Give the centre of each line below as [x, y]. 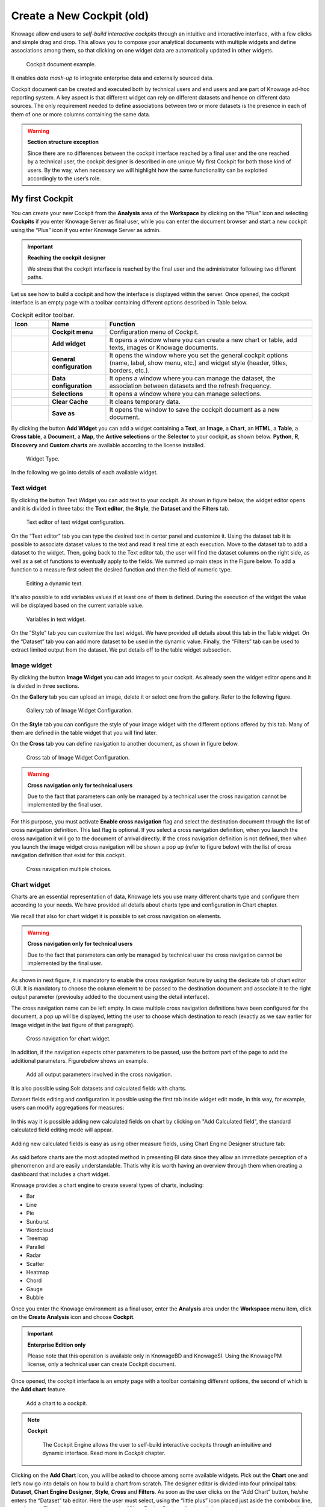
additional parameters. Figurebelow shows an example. [80, 1060]
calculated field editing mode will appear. [62, 1130]
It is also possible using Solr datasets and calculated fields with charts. [99, 1088]
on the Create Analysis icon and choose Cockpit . [73, 1317]
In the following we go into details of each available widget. [85, 473]
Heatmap [38, 1272]
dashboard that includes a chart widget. [60, 1174]
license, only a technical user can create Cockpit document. [102, 1364]
